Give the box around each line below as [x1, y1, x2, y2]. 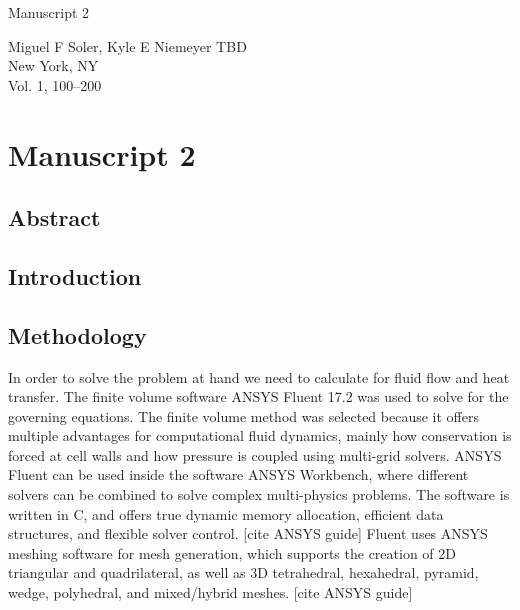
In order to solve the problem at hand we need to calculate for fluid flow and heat [8, 366, 510, 387]
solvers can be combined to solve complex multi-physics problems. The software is [8, 484, 510, 505]
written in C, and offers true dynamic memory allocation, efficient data [8, 503, 444, 524]
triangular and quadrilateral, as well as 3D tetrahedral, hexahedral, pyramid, [8, 562, 479, 583]
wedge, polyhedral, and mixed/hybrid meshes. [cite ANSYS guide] [8, 582, 413, 603]
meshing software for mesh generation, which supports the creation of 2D [8, 542, 456, 563]
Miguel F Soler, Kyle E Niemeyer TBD [8, 35, 247, 56]
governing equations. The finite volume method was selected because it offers [8, 405, 479, 426]
